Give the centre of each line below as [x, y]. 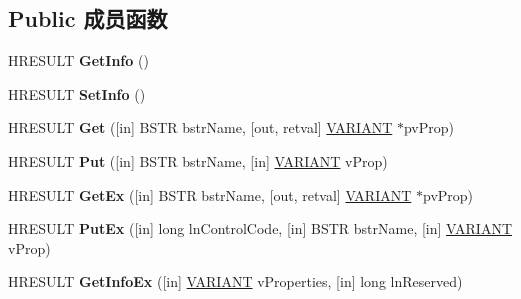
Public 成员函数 [88, 18]
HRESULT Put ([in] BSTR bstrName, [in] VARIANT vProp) [198, 160]
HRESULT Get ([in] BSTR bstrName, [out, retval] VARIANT [200, 127]
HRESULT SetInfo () [77, 93]
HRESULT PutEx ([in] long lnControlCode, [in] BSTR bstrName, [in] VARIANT [260, 228]
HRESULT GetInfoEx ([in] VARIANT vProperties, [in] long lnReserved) [235, 281]
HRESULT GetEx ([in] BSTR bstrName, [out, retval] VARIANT [210, 194]
